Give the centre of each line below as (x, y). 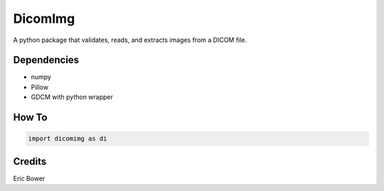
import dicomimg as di (68, 139)
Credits (30, 161)
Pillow (40, 87)
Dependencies (46, 60)
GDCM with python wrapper (72, 97)
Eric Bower (29, 178)
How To (30, 118)
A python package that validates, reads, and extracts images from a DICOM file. (130, 40)
